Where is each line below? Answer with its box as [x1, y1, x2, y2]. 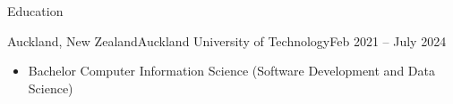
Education [7, 2, 64, 20]
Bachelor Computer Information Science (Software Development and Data [28, 61, 435, 80]
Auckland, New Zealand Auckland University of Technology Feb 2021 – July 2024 [7, 31, 447, 50]
